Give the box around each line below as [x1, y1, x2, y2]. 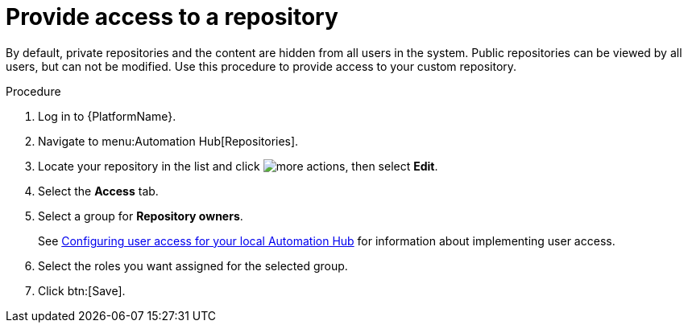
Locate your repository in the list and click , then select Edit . [38, 158, 438, 173]
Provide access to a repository [6, 3, 338, 31]
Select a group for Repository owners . [38, 208, 243, 223]
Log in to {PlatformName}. [38, 109, 176, 123]
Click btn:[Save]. [38, 283, 126, 298]
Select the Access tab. [38, 183, 159, 198]
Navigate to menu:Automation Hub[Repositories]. [38, 134, 299, 148]
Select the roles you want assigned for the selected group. [38, 258, 348, 273]
